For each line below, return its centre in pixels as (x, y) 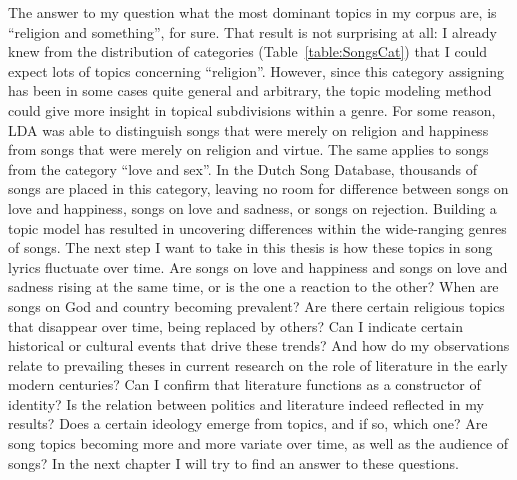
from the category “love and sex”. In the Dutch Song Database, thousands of (242, 168)
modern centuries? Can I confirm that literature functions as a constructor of (244, 384)
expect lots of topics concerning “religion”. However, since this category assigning (256, 70)
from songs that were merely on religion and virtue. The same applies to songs (248, 149)
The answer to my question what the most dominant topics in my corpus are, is (252, 12)
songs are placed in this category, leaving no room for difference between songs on (258, 188)
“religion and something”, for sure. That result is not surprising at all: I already (252, 31)
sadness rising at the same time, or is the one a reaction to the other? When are (253, 286)
